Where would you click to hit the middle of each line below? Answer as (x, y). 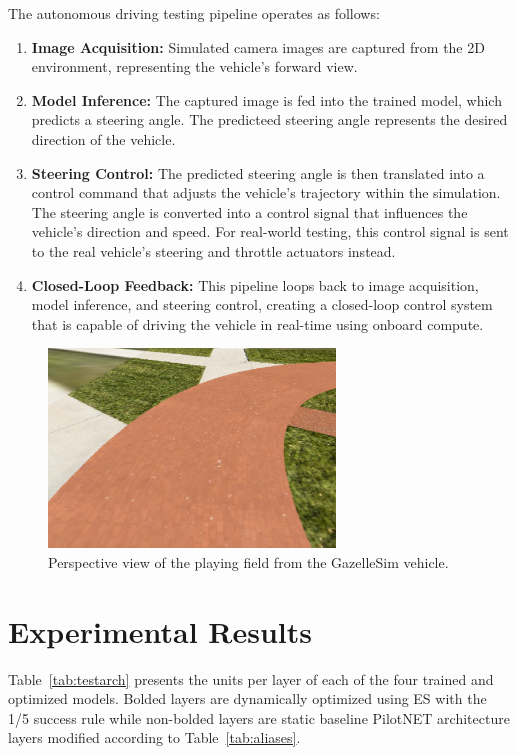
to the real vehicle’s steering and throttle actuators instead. (213, 250)
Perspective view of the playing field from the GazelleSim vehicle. (248, 561)
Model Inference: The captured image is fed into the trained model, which (266, 99)
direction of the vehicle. (103, 138)
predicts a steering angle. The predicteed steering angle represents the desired (269, 119)
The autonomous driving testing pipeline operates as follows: (194, 13)
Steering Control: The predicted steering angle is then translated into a (258, 172)
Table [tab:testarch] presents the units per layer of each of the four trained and (251, 678)
